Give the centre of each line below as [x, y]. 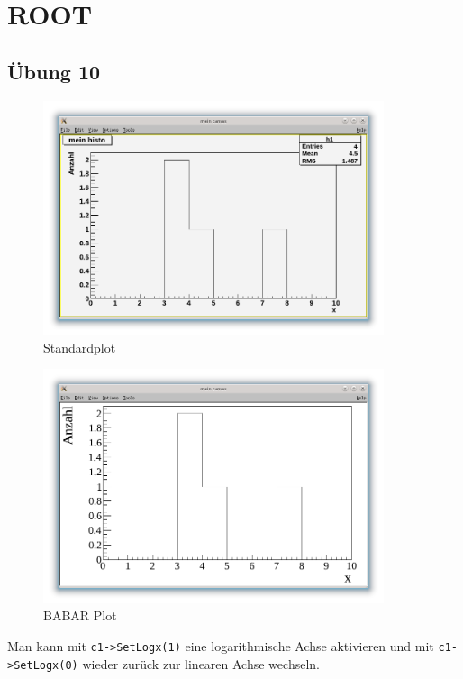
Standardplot [80, 347]
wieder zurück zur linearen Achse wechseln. [201, 663]
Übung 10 [54, 71]
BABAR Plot [80, 615]
